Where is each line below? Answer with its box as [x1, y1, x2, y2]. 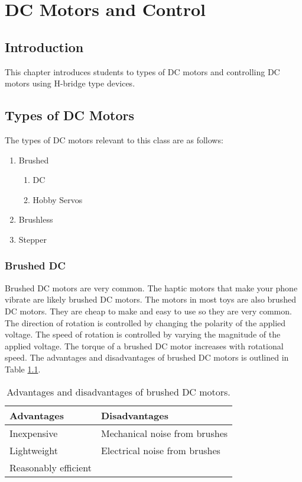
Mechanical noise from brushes [100, 426, 228, 440]
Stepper [18, 233, 47, 245]
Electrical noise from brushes [100, 443, 220, 457]
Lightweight [9, 443, 59, 457]
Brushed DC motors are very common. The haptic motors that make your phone [5, 281, 298, 294]
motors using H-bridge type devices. [5, 77, 135, 89]
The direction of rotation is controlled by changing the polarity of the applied [5, 316, 286, 329]
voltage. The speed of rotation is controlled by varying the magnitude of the [5, 328, 281, 340]
